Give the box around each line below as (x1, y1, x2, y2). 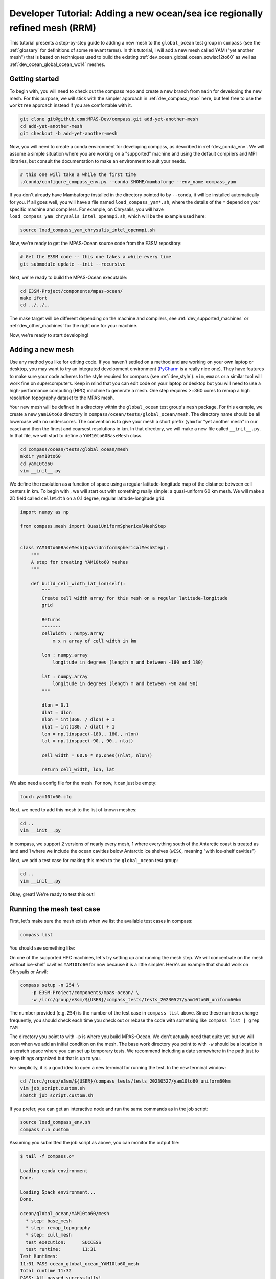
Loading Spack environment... (20, 1189, 96, 1195)
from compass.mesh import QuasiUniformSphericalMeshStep (20, 523, 166, 529)
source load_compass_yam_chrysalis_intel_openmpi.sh (20, 227, 155, 233)
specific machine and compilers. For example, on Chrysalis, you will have (9, 206, 164, 212)
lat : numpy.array (41, 673, 88, 679)
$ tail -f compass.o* (20, 1153, 75, 1159)
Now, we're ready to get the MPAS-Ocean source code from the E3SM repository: (9, 240, 182, 247)
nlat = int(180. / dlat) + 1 (41, 724, 115, 730)
